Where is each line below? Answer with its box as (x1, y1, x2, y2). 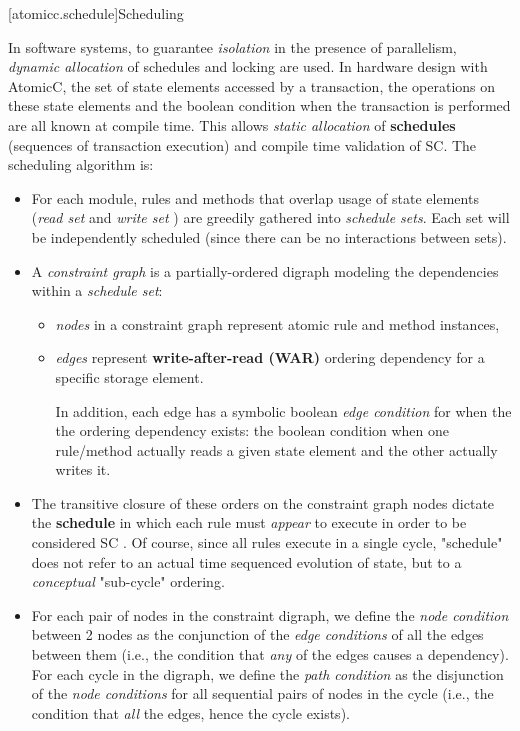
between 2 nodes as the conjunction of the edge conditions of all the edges (31, 624, 484, 645)
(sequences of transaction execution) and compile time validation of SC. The (8, 134, 477, 155)
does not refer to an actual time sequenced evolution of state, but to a (31, 551, 462, 572)
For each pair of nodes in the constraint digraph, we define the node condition (31, 604, 509, 625)
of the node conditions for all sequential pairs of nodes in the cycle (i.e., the (31, 683, 494, 704)
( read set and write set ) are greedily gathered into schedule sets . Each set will (31, 207, 510, 228)
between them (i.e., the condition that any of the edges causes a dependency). (31, 644, 509, 665)
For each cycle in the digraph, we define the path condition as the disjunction (31, 663, 504, 684)
